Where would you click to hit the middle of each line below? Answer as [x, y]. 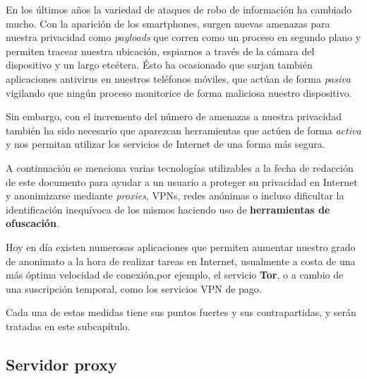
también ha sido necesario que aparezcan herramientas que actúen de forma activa [183, 130]
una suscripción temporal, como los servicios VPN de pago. [134, 288]
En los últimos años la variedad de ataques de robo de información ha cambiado [179, 9]
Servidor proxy [61, 364]
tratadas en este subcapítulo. [68, 326]
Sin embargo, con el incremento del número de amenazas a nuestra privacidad [174, 116]
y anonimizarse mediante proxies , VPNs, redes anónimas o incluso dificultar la [175, 196]
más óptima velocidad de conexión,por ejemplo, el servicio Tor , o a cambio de [175, 275]
